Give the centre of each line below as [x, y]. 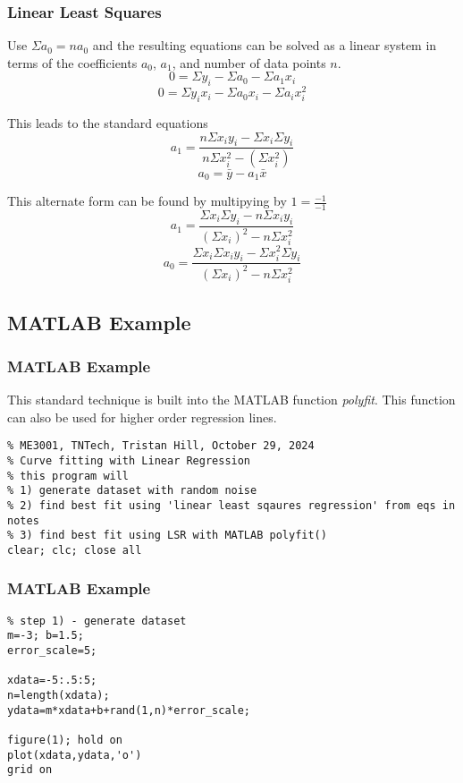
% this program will [68, 476]
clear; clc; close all [75, 550]
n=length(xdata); [59, 696]
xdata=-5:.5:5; [52, 681]
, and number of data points [249, 62]
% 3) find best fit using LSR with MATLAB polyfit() [167, 536]
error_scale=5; [52, 651]
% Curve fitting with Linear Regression [129, 460]
